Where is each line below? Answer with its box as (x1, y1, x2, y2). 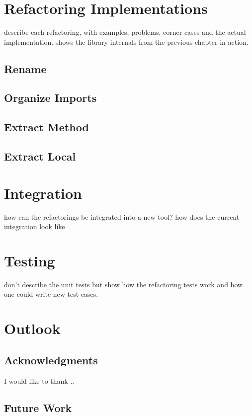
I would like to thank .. (4, 375, 75, 386)
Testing (4, 250, 55, 270)
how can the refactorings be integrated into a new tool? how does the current (4, 211, 240, 222)
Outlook (4, 318, 61, 338)
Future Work (4, 400, 72, 415)
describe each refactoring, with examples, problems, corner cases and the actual (4, 27, 246, 37)
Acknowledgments (4, 352, 98, 367)
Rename (4, 61, 47, 76)
